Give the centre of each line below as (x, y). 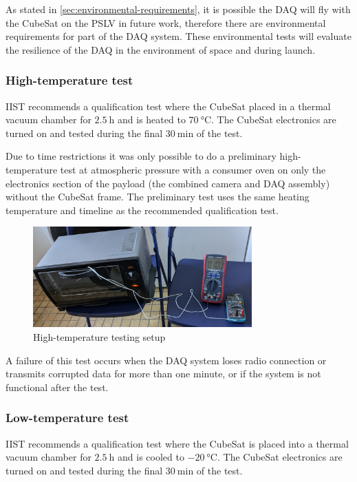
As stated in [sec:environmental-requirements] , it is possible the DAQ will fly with (178, 9)
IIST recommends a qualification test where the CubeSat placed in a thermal (168, 106)
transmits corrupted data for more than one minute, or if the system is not (163, 374)
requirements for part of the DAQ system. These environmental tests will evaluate (178, 36)
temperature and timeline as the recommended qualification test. (142, 210)
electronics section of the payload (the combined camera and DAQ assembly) (168, 183)
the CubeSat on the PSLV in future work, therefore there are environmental (166, 22)
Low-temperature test (67, 418)
